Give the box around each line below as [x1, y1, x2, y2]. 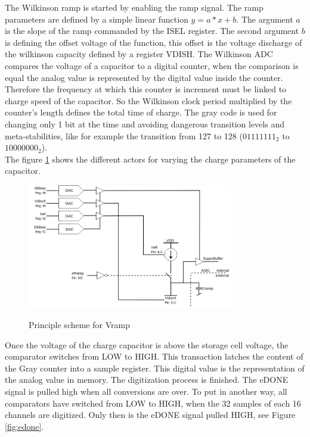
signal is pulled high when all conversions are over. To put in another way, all [5, 385, 287, 398]
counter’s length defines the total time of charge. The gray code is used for [5, 106, 277, 118]
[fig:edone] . [5, 420, 44, 432]
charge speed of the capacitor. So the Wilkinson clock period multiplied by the [5, 94, 292, 107]
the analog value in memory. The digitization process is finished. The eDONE [5, 373, 289, 386]
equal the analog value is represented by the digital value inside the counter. [5, 71, 283, 83]
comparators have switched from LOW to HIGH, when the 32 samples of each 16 [5, 397, 301, 409]
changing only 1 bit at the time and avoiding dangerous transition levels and [5, 117, 284, 130]
